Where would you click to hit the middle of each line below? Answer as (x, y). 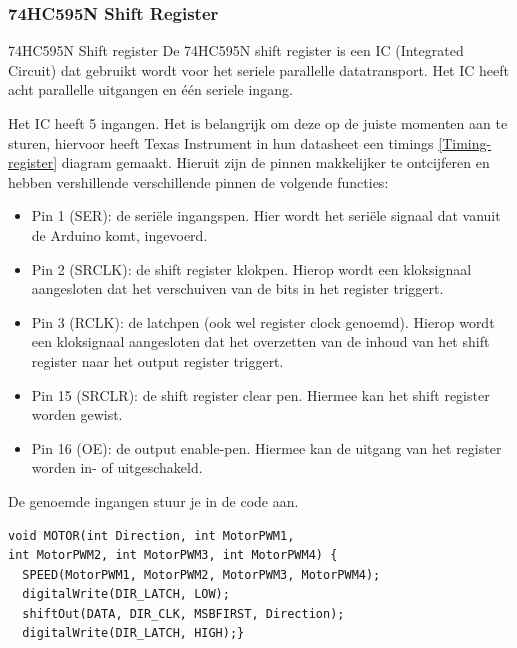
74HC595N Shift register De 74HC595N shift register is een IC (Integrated (236, 50)
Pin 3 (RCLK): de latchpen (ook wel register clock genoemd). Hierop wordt (263, 321)
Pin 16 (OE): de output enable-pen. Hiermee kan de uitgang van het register (266, 447)
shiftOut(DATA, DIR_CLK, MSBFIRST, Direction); (183, 613)
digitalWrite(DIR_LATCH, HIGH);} (133, 633)
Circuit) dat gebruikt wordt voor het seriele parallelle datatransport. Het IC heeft (258, 69)
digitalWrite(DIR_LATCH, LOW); (126, 594)
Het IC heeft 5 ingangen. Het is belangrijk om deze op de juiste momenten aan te (258, 123)
